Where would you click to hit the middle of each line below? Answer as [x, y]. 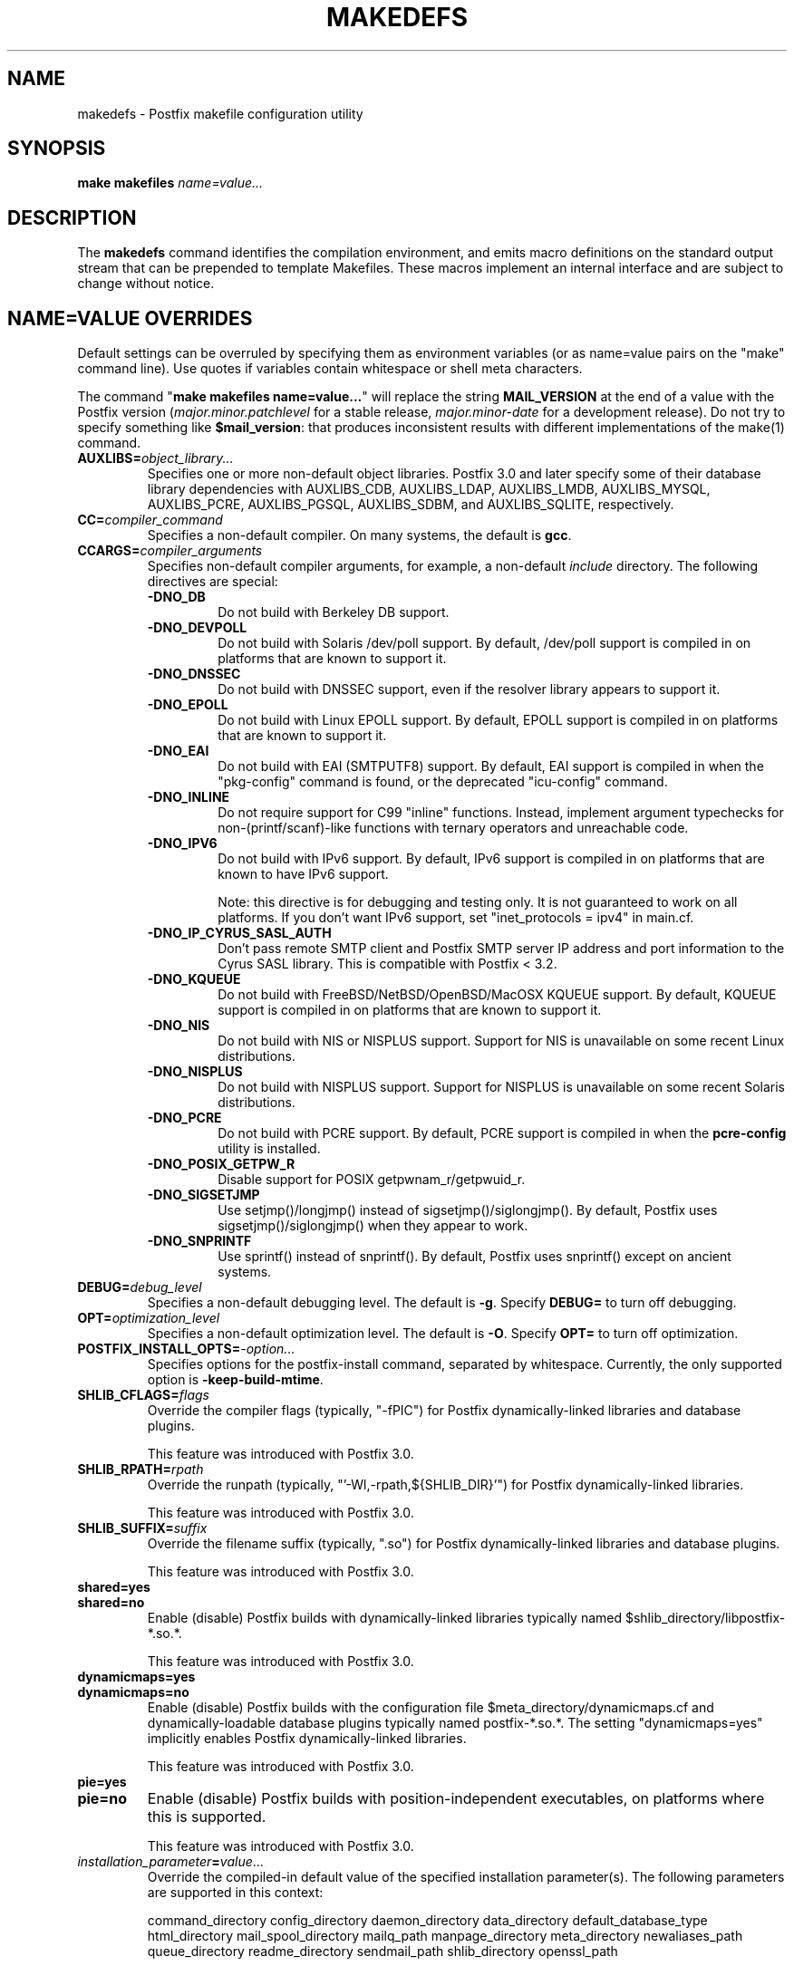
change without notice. [146, 284]
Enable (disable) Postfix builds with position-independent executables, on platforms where [456, 1799]
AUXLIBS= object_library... [155, 458]
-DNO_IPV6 [182, 843]
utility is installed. [269, 1149]
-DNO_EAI [178, 751]
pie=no [102, 1799]
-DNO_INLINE [189, 797]
